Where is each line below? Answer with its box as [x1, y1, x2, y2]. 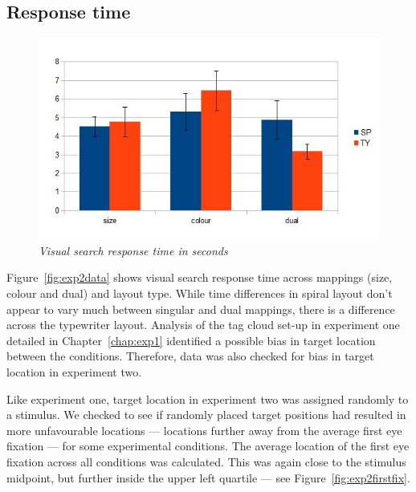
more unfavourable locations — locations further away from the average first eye [6, 421, 402, 438]
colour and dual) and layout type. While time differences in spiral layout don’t [6, 284, 393, 301]
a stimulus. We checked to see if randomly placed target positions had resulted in [6, 406, 406, 423]
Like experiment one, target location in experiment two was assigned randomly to [6, 390, 409, 407]
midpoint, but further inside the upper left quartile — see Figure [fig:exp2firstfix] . [6, 469, 410, 486]
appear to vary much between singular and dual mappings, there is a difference [6, 300, 395, 317]
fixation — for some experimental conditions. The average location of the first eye [6, 437, 410, 454]
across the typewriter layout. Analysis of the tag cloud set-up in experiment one [6, 316, 400, 333]
